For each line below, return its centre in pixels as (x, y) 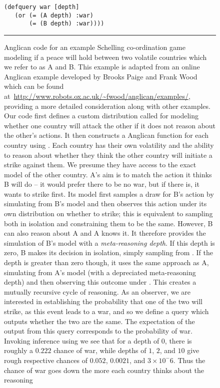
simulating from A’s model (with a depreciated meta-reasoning (100, 272)
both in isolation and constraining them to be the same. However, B (108, 223)
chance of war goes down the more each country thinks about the (104, 370)
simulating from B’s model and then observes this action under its (105, 203)
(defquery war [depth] (42, 7)
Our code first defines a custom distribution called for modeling (101, 116)
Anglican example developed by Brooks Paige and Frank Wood (101, 76)
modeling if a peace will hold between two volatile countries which (105, 57)
